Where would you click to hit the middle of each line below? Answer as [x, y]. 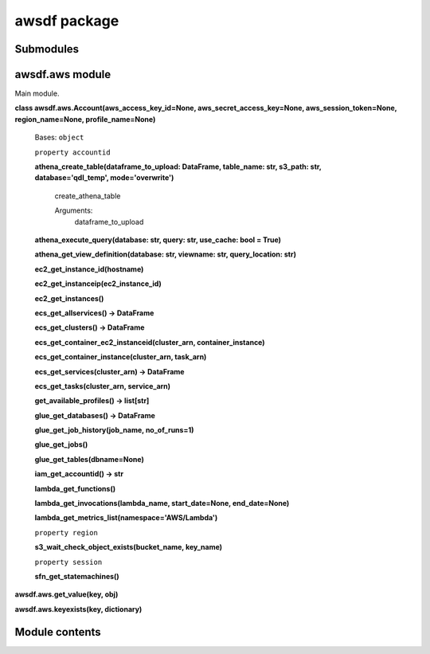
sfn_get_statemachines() [77, 576]
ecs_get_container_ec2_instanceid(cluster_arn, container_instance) [150, 342]
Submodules [47, 49]
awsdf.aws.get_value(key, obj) [66, 594]
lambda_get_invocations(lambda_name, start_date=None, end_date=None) [162, 503]
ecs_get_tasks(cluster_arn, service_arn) [103, 386]
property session [68, 562]
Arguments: [74, 210]
